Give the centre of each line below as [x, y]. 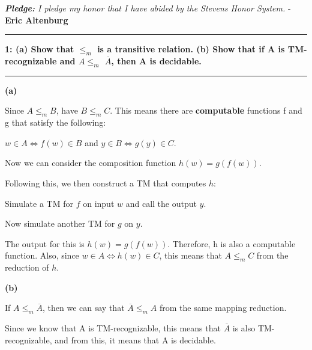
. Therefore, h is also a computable [232, 243]
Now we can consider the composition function [91, 163]
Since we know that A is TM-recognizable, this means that [113, 328]
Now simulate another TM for [60, 223]
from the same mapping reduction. [223, 308]
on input [99, 203]
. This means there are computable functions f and [206, 110]
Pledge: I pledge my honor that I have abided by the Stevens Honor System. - [148, 8]
